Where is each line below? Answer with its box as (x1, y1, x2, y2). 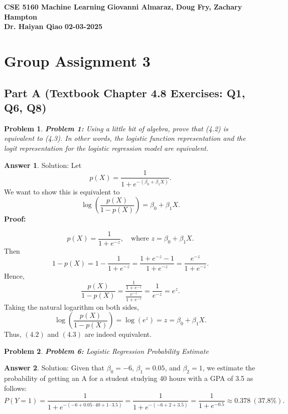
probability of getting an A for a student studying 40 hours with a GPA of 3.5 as (4, 373, 253, 383)
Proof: (4, 214, 26, 224)
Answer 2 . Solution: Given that (4, 362, 105, 373)
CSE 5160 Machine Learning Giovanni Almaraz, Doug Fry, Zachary (4, 2, 242, 12)
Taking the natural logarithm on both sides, (4, 301, 139, 312)
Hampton (4, 11, 38, 22)
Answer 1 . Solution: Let (4, 159, 82, 170)
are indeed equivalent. (84, 329, 152, 339)
